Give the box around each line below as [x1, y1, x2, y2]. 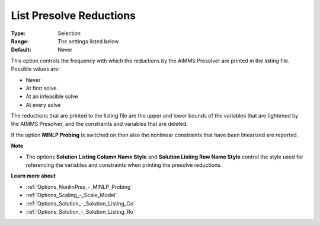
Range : [11, 37, 29, 45]
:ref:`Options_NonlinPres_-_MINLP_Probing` [25, 183, 133, 190]
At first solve [25, 84, 57, 91]
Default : [11, 46, 32, 53]
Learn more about [11, 172, 56, 179]
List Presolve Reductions [11, 9, 136, 22]
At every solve [25, 101, 61, 108]
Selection [57, 30, 81, 37]
